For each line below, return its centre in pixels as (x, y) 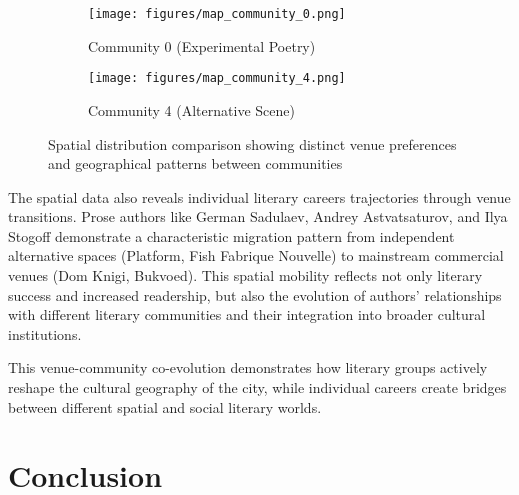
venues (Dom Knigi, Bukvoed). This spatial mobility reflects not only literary (245, 275)
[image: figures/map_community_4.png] (217, 78)
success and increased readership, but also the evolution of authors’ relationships (255, 294)
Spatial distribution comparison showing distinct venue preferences (252, 143)
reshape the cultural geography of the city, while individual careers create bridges (257, 387)
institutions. (45, 333)
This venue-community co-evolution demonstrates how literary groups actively (248, 367)
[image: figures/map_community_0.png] (217, 14)
